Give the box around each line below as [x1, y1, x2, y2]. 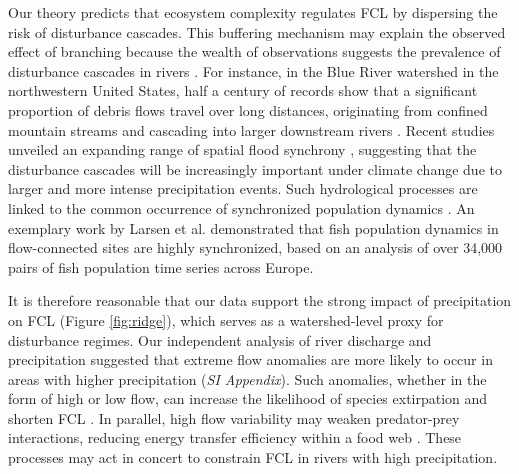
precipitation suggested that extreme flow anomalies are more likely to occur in [8, 349, 493, 370]
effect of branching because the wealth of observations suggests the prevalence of [8, 41, 501, 62]
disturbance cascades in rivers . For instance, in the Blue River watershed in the [8, 60, 499, 81]
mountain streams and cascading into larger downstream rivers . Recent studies [8, 119, 495, 140]
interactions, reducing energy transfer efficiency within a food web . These [8, 427, 462, 448]
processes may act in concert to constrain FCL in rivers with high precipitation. [8, 447, 498, 468]
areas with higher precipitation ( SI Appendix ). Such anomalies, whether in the [8, 368, 487, 389]
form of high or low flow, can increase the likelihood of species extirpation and [8, 388, 488, 409]
